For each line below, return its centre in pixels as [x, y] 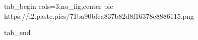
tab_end [17, 32]
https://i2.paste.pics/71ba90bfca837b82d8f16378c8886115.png [99, 16]
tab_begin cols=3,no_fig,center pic [59, 6]
